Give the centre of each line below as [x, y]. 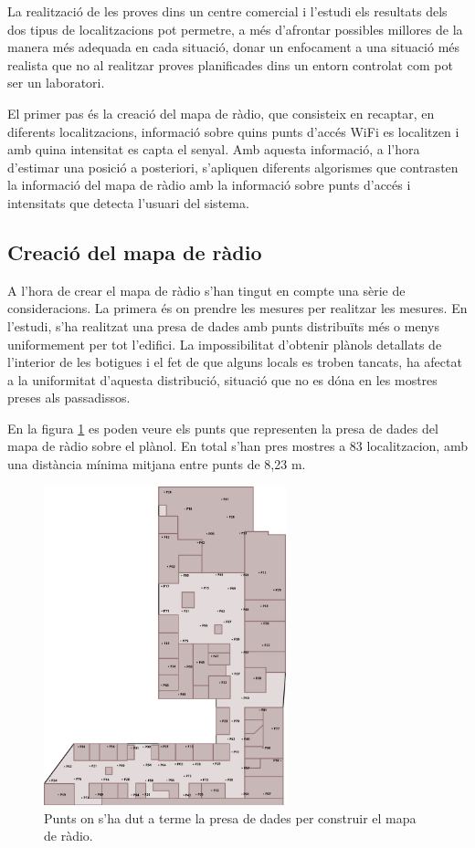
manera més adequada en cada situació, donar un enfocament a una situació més [234, 47]
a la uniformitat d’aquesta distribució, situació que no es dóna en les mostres [222, 379]
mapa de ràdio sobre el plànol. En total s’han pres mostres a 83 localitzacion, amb [237, 446]
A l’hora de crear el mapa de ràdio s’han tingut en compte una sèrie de [206, 290]
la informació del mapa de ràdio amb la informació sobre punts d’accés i [209, 185]
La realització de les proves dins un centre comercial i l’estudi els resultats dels [227, 11]
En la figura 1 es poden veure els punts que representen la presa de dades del [223, 428]
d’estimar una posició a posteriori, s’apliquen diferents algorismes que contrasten [233, 167]
